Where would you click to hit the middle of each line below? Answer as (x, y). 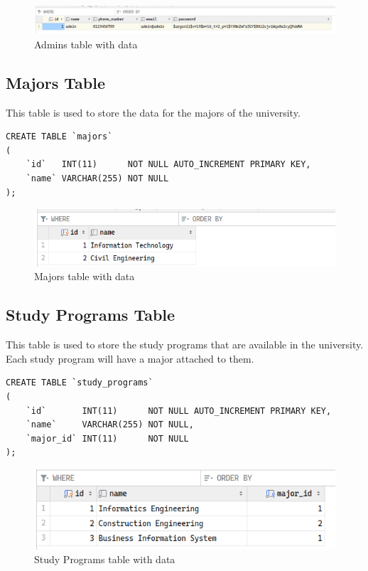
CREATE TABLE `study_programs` (80, 383)
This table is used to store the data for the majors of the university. (153, 112)
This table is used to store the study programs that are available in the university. (185, 345)
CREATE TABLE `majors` (59, 137)
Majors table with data (85, 276)
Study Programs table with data (105, 559)
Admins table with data (86, 44)
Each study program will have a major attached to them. (130, 358)
